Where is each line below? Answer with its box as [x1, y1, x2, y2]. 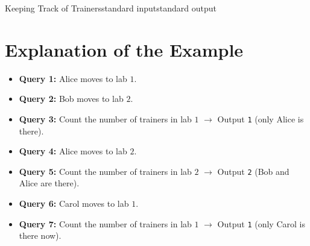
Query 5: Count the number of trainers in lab [19, 165, 192, 177]
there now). [19, 229, 62, 242]
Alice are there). [19, 177, 80, 189]
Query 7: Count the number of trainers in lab [19, 217, 192, 230]
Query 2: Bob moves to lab [19, 92, 124, 105]
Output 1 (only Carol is [217, 217, 305, 230]
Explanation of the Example [5, 37, 244, 61]
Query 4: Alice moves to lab [19, 145, 127, 157]
